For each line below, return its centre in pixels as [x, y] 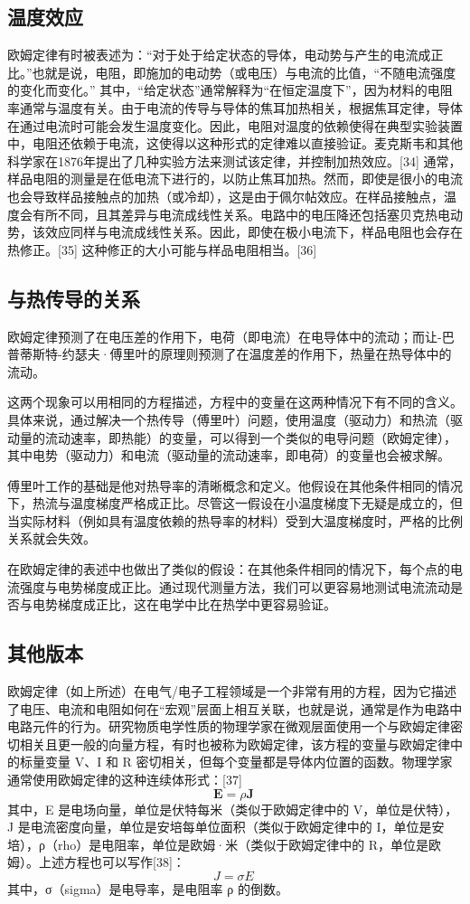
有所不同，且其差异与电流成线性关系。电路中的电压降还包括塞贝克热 [235, 214]
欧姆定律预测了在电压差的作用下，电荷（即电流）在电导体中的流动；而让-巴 [231, 336]
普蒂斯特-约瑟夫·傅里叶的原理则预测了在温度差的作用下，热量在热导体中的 [230, 354]
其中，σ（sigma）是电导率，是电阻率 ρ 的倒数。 [148, 888]
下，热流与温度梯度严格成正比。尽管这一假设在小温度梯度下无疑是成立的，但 [235, 503]
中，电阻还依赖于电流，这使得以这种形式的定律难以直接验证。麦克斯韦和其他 [235, 143]
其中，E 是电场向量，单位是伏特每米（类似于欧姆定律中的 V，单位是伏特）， [233, 809]
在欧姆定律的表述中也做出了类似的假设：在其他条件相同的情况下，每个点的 [229, 569]
